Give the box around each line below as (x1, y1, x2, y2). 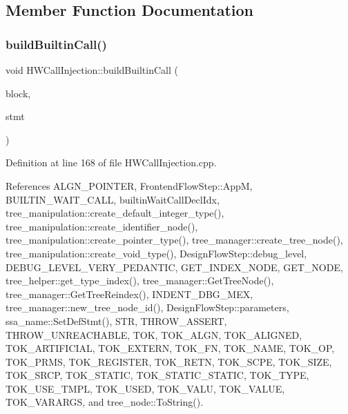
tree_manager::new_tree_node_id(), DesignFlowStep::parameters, (6, 300, 289, 315)
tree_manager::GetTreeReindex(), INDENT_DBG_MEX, (6, 286, 253, 301)
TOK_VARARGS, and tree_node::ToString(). (6, 395, 204, 409)
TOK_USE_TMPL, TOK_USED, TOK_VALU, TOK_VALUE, (6, 381, 285, 395)
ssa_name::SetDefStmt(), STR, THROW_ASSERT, (6, 313, 227, 328)
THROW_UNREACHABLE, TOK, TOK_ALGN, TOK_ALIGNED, (6, 327, 302, 342)
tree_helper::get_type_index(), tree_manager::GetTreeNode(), (6, 273, 274, 288)
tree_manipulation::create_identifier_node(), (6, 219, 198, 233)
